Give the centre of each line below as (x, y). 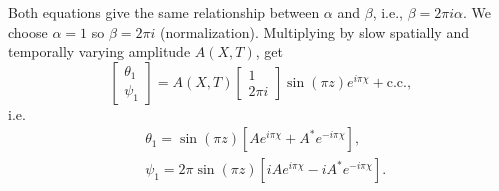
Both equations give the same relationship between (164, 12)
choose (28, 31)
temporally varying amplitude (99, 51)
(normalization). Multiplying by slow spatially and (314, 31)
